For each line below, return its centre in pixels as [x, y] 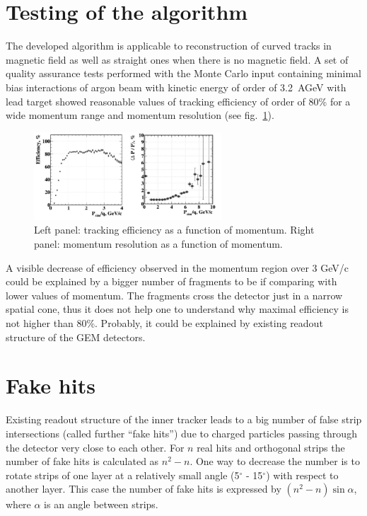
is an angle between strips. [101, 504]
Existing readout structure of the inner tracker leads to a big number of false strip [184, 419]
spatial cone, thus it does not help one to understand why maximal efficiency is [177, 309]
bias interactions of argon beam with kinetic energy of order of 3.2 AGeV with [176, 87]
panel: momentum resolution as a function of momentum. [158, 244]
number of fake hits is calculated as [82, 461]
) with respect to [302, 475]
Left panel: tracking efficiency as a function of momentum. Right [174, 230]
